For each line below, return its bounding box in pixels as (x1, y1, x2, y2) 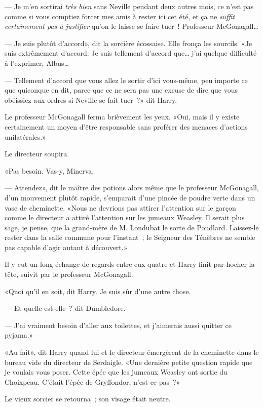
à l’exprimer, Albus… (5, 57, 69, 68)
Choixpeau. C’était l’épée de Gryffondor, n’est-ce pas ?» (5, 376, 180, 387)
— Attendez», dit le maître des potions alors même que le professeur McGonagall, (5, 182, 259, 193)
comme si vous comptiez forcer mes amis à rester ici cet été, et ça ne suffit (5, 11, 235, 21)
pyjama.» (5, 330, 33, 340)
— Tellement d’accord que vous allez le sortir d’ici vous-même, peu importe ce (5, 74, 248, 85)
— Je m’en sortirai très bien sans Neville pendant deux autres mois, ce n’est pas (5, 1, 254, 11)
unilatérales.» (5, 131, 46, 142)
